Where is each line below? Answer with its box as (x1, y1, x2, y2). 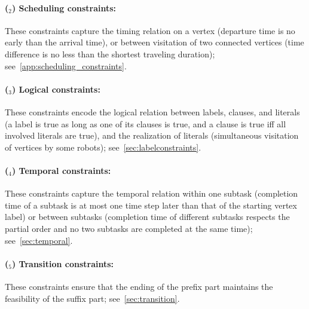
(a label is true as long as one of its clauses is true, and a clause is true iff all (5, 117, 286, 130)
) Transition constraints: (11, 257, 114, 270)
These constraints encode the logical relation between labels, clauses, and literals (5, 105, 300, 118)
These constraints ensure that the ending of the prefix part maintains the (5, 280, 273, 292)
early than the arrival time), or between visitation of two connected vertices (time (5, 36, 304, 48)
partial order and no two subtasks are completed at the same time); (5, 222, 253, 234)
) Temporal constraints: (11, 164, 111, 176)
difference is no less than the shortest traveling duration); (5, 47, 215, 60)
